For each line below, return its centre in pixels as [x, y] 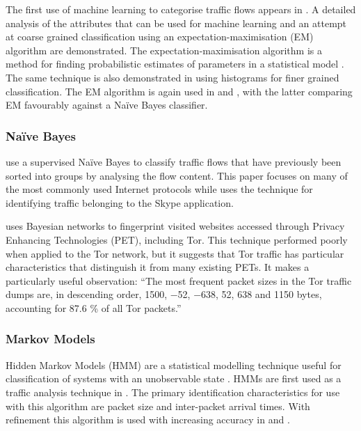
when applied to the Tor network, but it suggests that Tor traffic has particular [175, 253]
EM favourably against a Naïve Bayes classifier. [107, 105]
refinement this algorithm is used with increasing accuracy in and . [148, 420]
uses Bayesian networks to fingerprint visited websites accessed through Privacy [175, 226]
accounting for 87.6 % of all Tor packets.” [94, 307]
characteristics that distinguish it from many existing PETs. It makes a [158, 267]
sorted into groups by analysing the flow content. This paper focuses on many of [177, 175]
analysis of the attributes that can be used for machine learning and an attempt [176, 23]
